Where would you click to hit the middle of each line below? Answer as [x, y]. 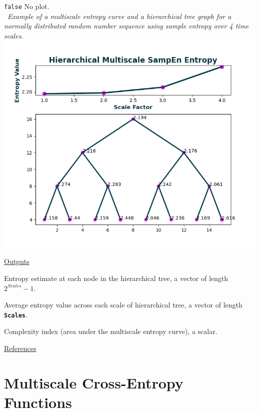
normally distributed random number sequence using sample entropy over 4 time [126, 26]
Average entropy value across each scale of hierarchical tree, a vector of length [123, 305]
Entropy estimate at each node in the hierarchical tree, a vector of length [116, 278]
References [20, 348]
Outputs [17, 261]
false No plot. [27, 6]
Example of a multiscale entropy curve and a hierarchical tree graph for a [119, 16]
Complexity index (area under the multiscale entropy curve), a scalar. [111, 331]
